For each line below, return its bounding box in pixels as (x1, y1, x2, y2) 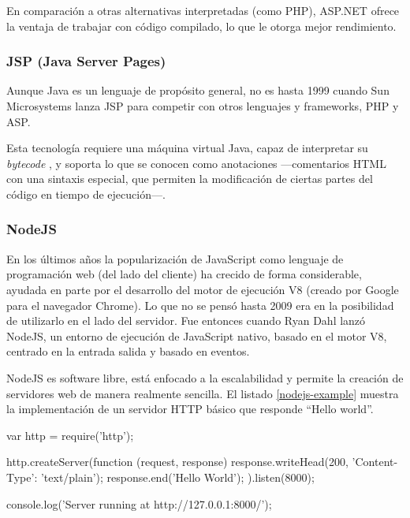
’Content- (352, 453, 398, 470)
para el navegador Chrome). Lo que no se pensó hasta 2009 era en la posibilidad (6, 296, 394, 313)
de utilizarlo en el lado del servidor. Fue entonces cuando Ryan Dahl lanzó (6, 312, 366, 329)
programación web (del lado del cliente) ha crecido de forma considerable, (6, 266, 362, 282)
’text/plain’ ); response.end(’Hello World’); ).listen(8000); (40, 468, 315, 485)
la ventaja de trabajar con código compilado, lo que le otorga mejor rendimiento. (6, 17, 397, 34)
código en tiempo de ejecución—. (6, 185, 166, 202)
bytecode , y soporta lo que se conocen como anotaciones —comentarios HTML (6, 155, 386, 171)
